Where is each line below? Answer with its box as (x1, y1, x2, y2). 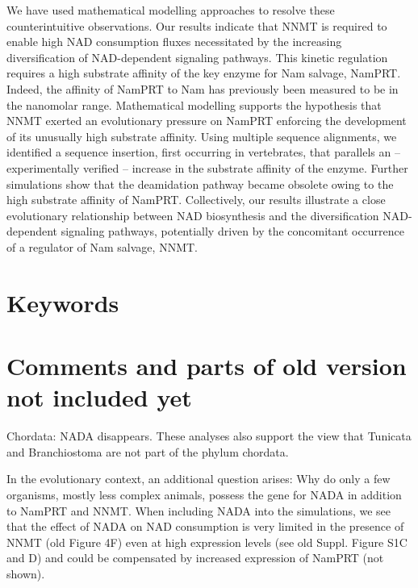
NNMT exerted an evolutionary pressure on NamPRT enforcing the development (6, 112, 407, 129)
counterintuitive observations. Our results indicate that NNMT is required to (6, 17, 387, 34)
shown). (6, 565, 45, 582)
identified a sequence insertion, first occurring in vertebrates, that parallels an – (6, 144, 400, 161)
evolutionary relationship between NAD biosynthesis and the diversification (6, 206, 379, 223)
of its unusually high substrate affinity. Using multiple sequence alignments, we (6, 127, 397, 144)
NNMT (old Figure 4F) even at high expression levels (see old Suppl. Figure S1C (6, 533, 408, 550)
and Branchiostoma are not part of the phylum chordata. (6, 443, 289, 460)
